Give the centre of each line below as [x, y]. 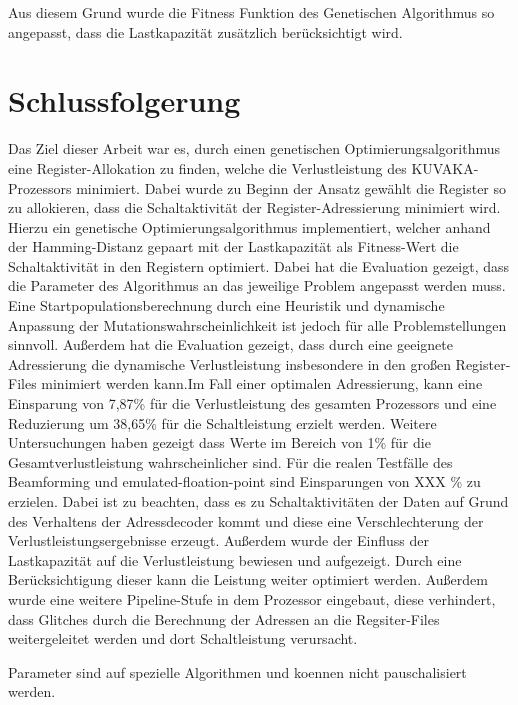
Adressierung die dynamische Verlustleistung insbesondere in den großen [229, 363]
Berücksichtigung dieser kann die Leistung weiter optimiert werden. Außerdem [248, 579]
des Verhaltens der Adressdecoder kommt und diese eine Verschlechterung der [246, 520]
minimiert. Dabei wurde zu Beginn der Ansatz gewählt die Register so [291, 187]
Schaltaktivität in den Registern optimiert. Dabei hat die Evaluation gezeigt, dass [259, 265]
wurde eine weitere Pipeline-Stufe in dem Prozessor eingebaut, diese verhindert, [252, 598]
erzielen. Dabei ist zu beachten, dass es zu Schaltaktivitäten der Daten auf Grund [258, 501]
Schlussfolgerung [124, 100]
